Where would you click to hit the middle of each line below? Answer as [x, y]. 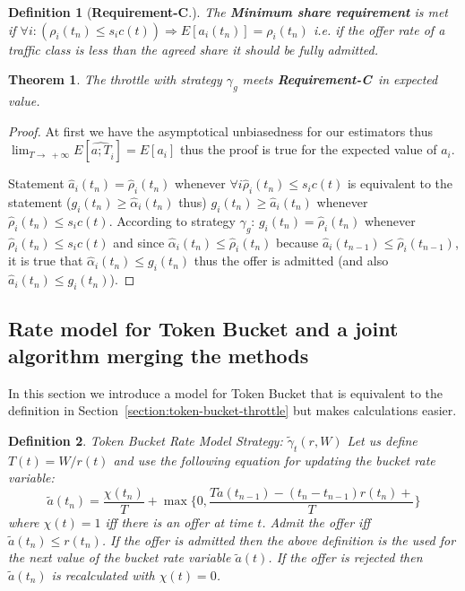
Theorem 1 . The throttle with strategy [115, 79]
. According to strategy [172, 220]
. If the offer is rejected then [345, 557]
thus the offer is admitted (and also [291, 261]
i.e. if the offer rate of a [379, 29]
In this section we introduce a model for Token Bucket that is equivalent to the [226, 392]
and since [139, 242]
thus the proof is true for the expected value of [308, 149]
